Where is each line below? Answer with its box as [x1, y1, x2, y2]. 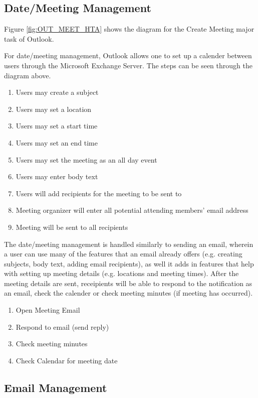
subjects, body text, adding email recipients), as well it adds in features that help [4, 258, 254, 269]
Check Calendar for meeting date [16, 355, 118, 365]
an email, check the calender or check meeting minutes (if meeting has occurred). [4, 288, 253, 298]
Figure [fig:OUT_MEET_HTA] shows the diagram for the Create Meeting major [4, 24, 254, 34]
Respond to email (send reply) [16, 321, 109, 332]
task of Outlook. [4, 33, 54, 44]
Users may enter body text [16, 171, 98, 182]
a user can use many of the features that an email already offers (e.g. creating [4, 248, 242, 259]
